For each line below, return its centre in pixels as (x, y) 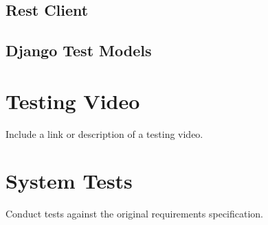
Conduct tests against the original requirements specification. (135, 214)
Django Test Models (79, 50)
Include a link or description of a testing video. (104, 133)
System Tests (69, 181)
